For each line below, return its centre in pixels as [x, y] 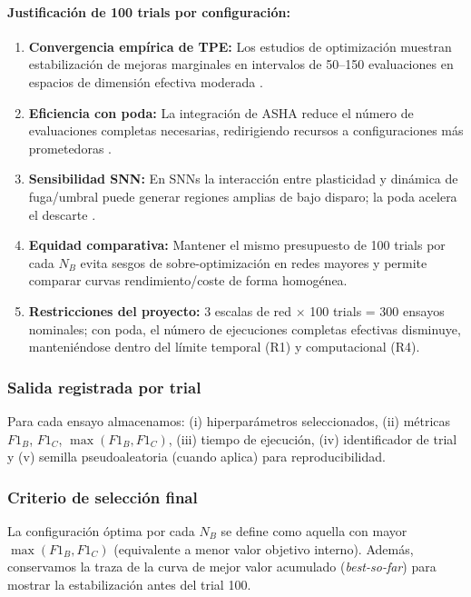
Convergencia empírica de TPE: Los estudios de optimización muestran [240, 46]
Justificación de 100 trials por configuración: [149, 11]
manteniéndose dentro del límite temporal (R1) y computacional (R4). [224, 347]
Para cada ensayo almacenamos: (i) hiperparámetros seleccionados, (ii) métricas [229, 420]
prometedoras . [70, 148]
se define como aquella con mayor [314, 530]
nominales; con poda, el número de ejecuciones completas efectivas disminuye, [245, 328]
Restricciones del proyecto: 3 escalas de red [160, 310]
